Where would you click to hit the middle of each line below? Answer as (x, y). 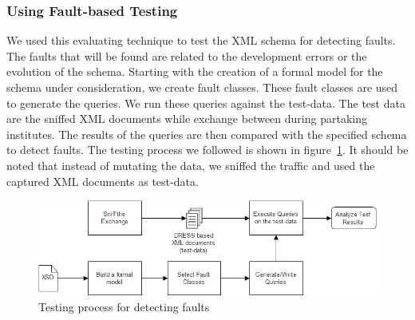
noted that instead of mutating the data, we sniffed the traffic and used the (191, 165)
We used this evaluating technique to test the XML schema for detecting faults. (201, 40)
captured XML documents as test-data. (103, 181)
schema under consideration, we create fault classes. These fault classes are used (202, 87)
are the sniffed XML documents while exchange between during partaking (187, 119)
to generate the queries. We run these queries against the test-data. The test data (206, 103)
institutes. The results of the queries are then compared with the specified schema (207, 134)
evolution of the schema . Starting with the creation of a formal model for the (195, 71)
